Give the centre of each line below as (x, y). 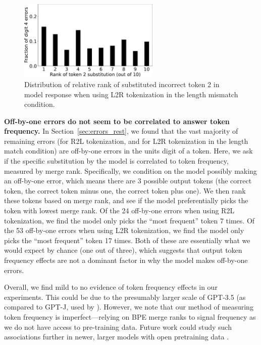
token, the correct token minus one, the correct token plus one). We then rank (125, 190)
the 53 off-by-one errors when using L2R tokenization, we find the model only (124, 230)
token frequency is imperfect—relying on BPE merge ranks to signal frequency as (130, 316)
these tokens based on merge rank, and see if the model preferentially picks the (126, 200)
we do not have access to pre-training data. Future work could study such (118, 327)
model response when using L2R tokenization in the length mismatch (131, 94)
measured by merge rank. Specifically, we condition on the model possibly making (130, 170)
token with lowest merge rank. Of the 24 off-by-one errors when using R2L (119, 210)
